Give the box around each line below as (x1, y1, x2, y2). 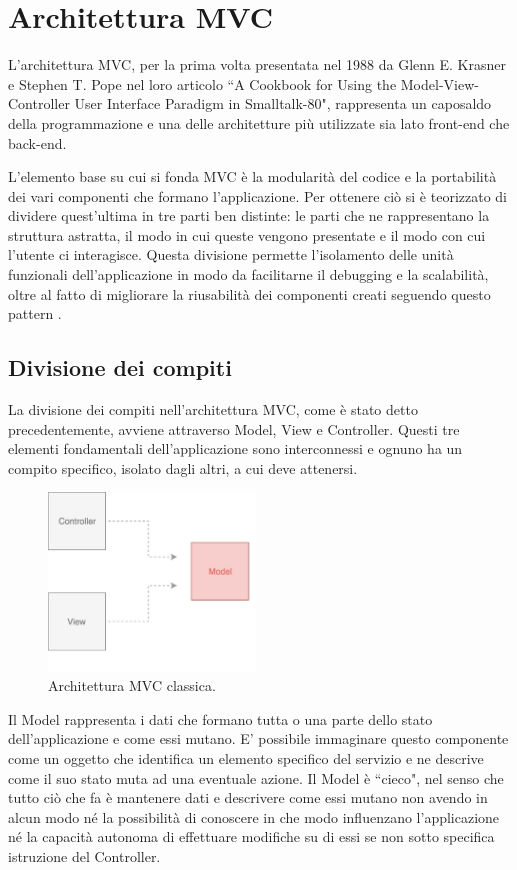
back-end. (8, 132, 67, 153)
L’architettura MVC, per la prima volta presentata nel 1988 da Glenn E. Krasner (8, 54, 506, 75)
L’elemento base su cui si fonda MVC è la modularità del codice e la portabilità (8, 166, 497, 187)
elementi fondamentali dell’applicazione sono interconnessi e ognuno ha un (8, 438, 463, 459)
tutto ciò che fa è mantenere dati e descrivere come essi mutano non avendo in (8, 787, 488, 808)
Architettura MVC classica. (48, 675, 216, 696)
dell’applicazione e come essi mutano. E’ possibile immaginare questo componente (8, 728, 509, 749)
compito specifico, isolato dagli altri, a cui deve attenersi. (8, 457, 358, 478)
